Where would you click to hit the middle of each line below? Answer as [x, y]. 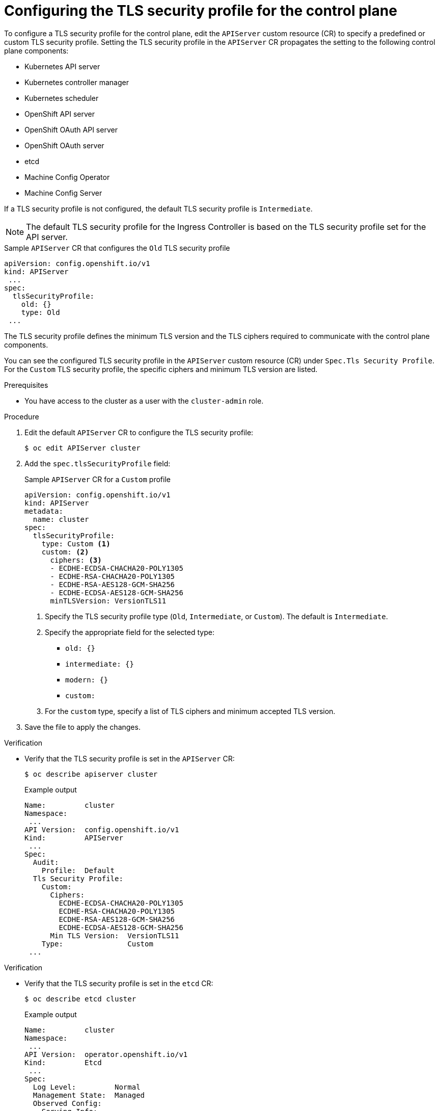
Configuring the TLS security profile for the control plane [201, 11]
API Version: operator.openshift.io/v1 [106, 1054]
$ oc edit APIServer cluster [83, 448]
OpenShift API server [60, 114]
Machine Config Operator [67, 177]
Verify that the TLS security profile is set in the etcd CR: [119, 983]
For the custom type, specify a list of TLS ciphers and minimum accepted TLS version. [190, 711]
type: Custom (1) [76, 544]
